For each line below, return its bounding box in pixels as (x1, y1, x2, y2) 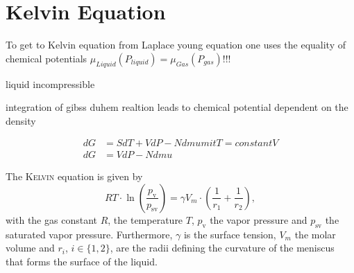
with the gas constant (6, 212, 97, 227)
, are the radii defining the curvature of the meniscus (110, 240, 335, 255)
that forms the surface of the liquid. (6, 254, 158, 268)
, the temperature (108, 212, 183, 227)
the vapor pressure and (210, 212, 307, 227)
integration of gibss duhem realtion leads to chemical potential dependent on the (6, 100, 348, 114)
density (6, 113, 36, 127)
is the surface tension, (183, 227, 276, 241)
